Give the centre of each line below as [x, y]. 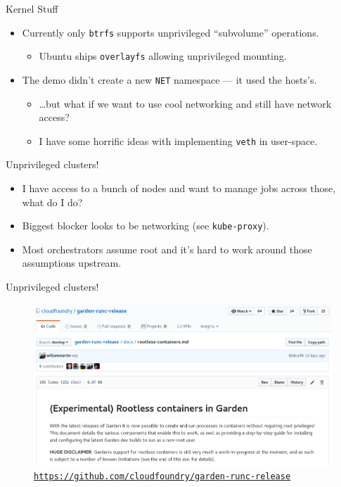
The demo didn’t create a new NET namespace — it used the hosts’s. [169, 79]
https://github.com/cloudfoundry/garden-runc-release [162, 477]
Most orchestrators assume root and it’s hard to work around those [167, 249]
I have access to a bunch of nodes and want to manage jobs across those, [179, 188]
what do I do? [52, 202]
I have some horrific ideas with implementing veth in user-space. [178, 140]
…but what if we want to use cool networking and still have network [185, 103]
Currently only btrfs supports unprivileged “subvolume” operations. [170, 32]
